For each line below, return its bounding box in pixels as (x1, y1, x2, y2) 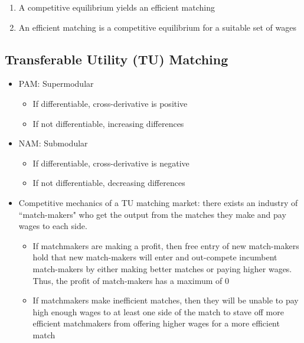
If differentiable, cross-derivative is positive (32, 97, 188, 109)
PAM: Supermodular (18, 77, 94, 90)
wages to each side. (18, 220, 87, 232)
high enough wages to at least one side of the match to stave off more (32, 305, 284, 318)
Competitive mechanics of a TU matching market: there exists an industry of (18, 196, 298, 208)
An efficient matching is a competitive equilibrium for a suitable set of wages (18, 21, 296, 33)
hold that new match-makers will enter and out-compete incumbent (32, 251, 277, 263)
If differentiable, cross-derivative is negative (32, 156, 189, 169)
